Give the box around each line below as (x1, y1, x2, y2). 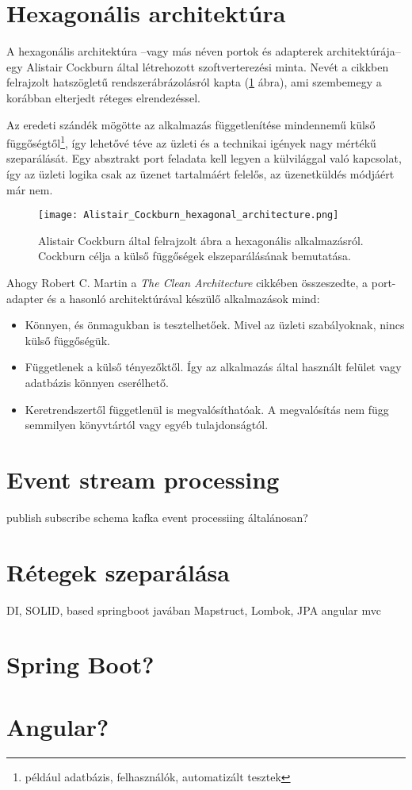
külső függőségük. (25, 332, 110, 348)
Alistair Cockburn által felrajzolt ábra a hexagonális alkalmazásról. (38, 232, 364, 248)
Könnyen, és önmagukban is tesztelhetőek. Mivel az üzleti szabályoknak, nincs (25, 316, 405, 333)
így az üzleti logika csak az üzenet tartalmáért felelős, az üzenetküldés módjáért (6, 165, 395, 182)
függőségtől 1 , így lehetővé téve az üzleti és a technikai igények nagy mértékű (6, 132, 376, 151)
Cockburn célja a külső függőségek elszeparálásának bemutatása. (38, 247, 351, 264)
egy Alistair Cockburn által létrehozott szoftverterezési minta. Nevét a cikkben (6, 58, 389, 75)
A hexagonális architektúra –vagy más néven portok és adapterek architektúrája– (6, 43, 401, 59)
